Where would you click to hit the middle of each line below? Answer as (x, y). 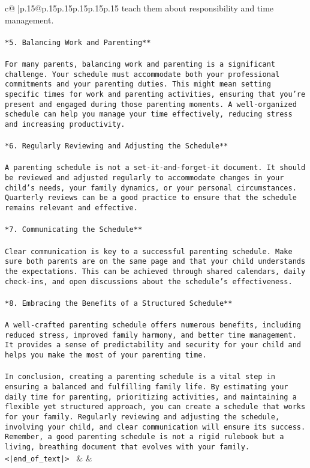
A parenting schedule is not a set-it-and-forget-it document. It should (155, 168)
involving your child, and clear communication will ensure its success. (155, 427)
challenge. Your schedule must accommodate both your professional (142, 74)
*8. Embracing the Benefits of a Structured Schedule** (119, 303)
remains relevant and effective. (71, 208)
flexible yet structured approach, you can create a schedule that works (155, 407)
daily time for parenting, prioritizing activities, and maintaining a (151, 397)
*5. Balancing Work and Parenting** (78, 42)
